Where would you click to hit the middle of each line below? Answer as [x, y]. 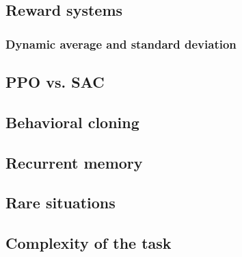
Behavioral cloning [72, 122]
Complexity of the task [89, 243]
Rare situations [60, 203]
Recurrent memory [74, 162]
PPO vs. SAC [55, 82]
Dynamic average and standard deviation [121, 44]
